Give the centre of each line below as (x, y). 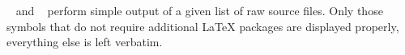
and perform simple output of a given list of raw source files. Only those (199, 10)
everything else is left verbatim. (85, 42)
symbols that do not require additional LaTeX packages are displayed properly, (203, 26)
